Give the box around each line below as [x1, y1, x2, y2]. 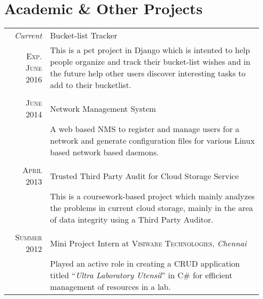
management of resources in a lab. [50, 281, 171, 293]
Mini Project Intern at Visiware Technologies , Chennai [50, 237, 247, 249]
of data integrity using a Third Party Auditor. [50, 213, 213, 226]
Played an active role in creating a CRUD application [50, 258, 240, 270]
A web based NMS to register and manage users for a [50, 123, 240, 135]
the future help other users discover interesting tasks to [50, 67, 246, 79]
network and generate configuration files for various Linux [50, 135, 255, 147]
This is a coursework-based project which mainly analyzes [50, 190, 255, 202]
